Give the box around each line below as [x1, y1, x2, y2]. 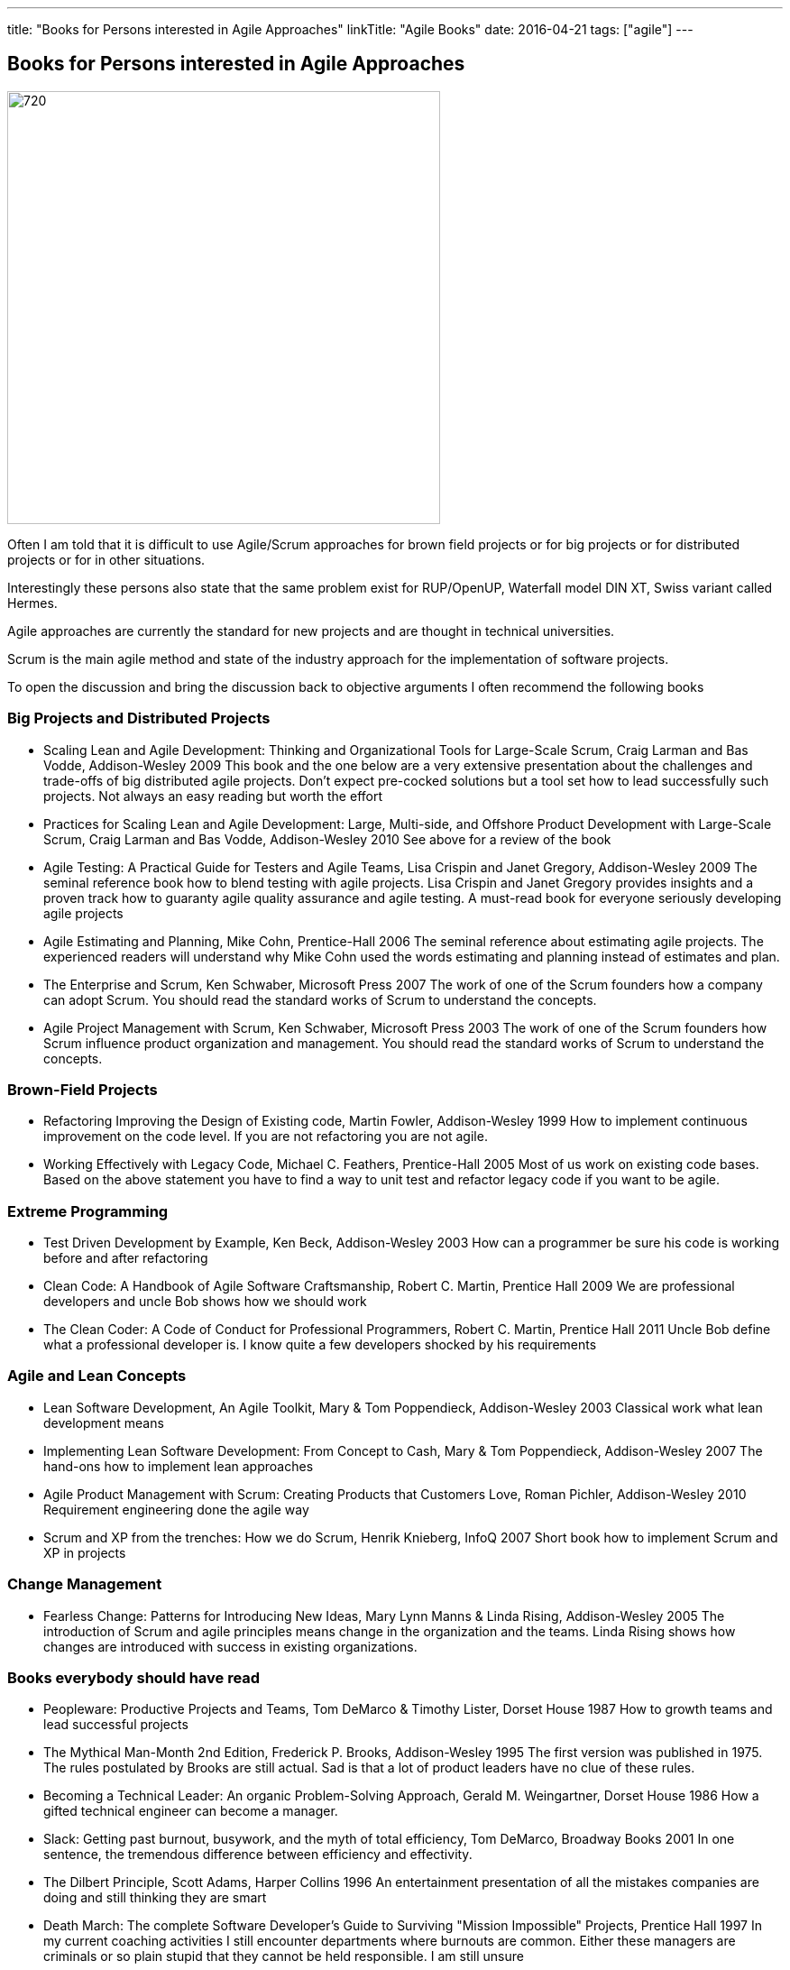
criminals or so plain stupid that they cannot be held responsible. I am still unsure [43, 1948, 524, 1965]
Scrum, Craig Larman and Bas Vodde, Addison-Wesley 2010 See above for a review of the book [43, 831, 611, 847]
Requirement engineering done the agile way [43, 1501, 309, 1517]
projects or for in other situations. [7, 551, 206, 567]
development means [43, 1414, 164, 1431]
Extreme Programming [7, 1201, 169, 1220]
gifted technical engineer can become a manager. [43, 1803, 338, 1819]
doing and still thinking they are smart [43, 1890, 267, 1906]
